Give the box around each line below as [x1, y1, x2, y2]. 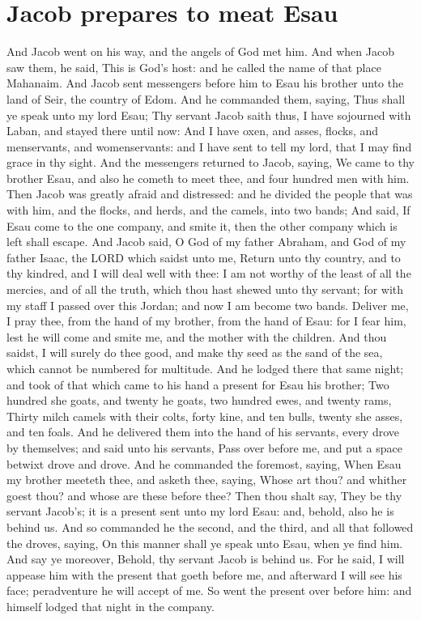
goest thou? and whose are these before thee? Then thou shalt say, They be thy [6, 486, 402, 503]
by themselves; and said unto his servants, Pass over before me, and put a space [6, 439, 403, 456]
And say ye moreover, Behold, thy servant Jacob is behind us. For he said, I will [6, 550, 405, 567]
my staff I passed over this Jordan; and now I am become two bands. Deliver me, [6, 296, 409, 313]
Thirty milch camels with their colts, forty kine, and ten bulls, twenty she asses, [6, 407, 403, 424]
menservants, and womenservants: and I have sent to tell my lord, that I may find [6, 138, 412, 155]
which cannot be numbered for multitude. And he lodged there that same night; [6, 360, 404, 376]
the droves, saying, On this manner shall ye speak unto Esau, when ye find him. [6, 534, 403, 551]
